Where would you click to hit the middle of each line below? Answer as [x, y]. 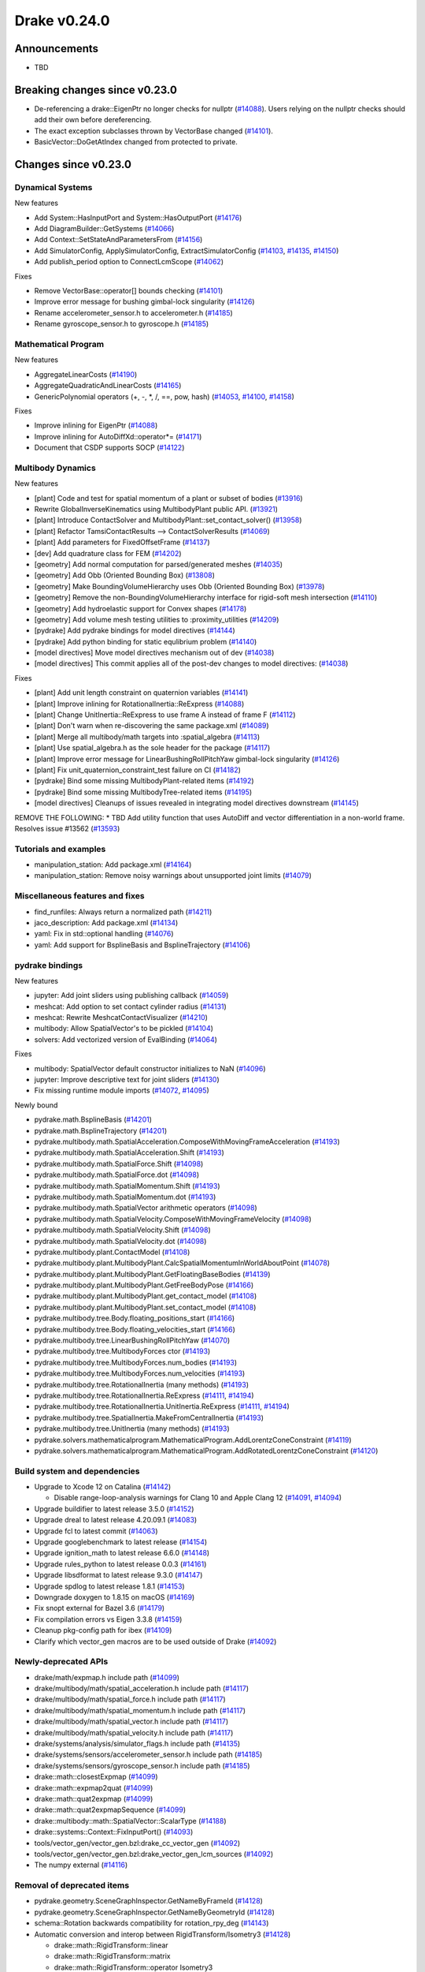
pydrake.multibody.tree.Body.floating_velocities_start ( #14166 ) [135, 1329]
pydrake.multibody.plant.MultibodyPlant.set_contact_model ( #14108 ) [145, 1307]
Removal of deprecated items [72, 1885]
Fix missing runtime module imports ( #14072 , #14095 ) [122, 1091]
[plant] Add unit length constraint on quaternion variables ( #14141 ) [141, 693]
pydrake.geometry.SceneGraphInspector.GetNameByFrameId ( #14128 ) [149, 1901]
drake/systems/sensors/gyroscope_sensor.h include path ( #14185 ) [142, 1765]
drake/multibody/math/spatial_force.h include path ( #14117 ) [130, 1699]
